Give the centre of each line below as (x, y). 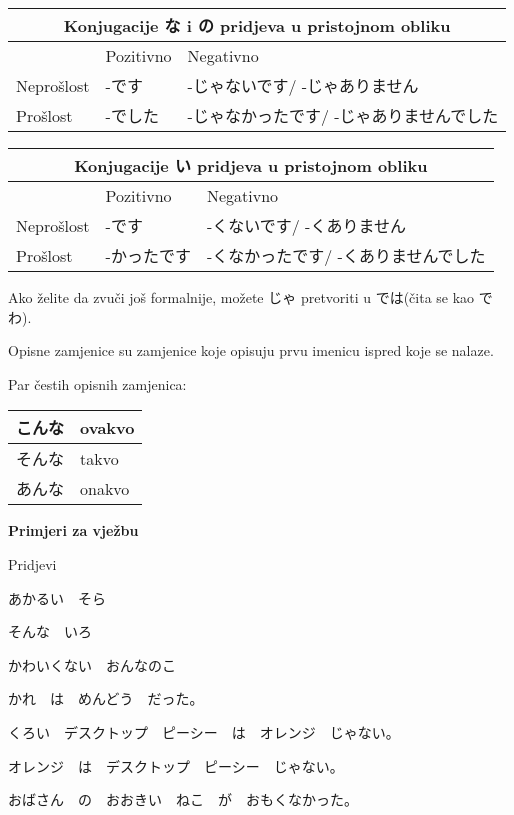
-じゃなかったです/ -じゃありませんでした (343, 115)
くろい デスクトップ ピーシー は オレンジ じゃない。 (204, 731)
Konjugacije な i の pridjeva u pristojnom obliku (257, 25)
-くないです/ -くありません (306, 225)
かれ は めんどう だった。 (106, 698)
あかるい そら (57, 597)
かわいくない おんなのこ (92, 664)
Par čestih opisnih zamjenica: (97, 383)
